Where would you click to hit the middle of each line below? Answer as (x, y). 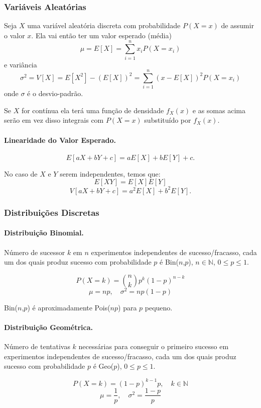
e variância (21, 64)
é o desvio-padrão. (55, 93)
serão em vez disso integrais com (54, 120)
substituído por (168, 120)
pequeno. (159, 307)
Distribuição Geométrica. (48, 327)
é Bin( (169, 262)
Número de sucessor (35, 252)
